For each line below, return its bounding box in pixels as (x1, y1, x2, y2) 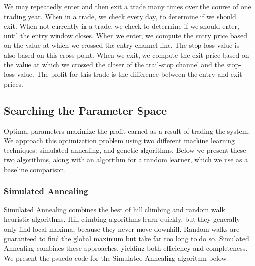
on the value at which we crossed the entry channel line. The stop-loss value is (4, 40, 240, 50)
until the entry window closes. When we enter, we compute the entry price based (4, 30, 247, 40)
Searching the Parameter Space (4, 102, 167, 118)
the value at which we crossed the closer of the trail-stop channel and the (4, 59, 224, 69)
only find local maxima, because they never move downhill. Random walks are (4, 223, 240, 234)
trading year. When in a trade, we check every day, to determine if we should (4, 11, 236, 21)
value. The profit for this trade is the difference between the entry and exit (17, 69, 242, 79)
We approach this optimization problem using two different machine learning (4, 135, 235, 146)
